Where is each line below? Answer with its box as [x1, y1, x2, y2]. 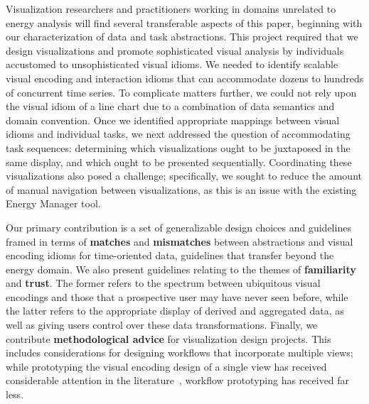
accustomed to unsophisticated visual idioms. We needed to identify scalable [6, 57, 338, 72]
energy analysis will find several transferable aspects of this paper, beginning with [6, 15, 363, 30]
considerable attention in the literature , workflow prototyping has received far [6, 373, 350, 388]
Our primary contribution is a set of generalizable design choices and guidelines [6, 219, 351, 234]
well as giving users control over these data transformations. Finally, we [6, 317, 318, 332]
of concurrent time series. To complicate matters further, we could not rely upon [6, 84, 357, 99]
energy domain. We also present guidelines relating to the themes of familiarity [6, 261, 356, 276]
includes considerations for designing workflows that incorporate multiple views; [6, 345, 353, 360]
